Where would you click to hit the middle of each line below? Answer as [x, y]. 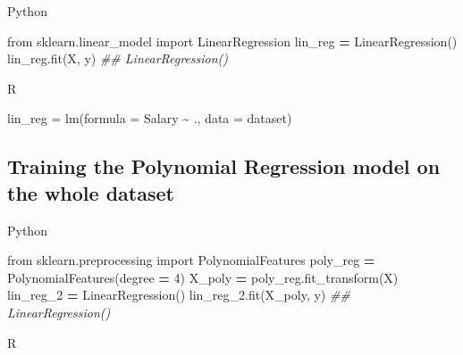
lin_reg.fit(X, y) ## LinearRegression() [118, 58]
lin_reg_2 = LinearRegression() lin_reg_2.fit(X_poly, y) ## [179, 295]
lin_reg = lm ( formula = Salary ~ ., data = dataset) [150, 118]
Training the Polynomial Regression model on [224, 166]
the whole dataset [91, 192]
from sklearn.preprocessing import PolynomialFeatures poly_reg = [191, 260]
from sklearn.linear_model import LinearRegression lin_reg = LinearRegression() [232, 41]
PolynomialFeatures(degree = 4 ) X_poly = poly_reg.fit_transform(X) [203, 277]
